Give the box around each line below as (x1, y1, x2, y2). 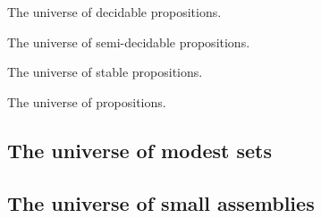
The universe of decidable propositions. (7, 3, 222, 21)
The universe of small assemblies (7, 189, 315, 216)
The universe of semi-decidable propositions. (7, 32, 250, 51)
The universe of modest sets (7, 136, 272, 163)
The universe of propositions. (7, 92, 166, 111)
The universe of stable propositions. (7, 63, 203, 81)
